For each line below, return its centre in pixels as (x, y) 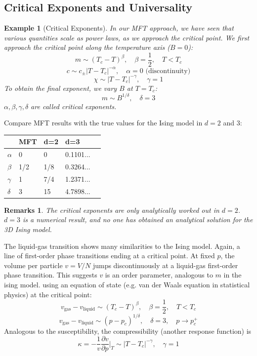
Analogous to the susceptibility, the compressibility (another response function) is (128, 331)
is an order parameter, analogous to (159, 275)
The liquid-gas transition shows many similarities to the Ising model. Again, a (122, 246)
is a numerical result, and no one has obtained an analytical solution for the (138, 219)
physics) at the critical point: (48, 294)
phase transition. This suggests (51, 275)
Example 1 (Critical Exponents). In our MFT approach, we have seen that (119, 28)
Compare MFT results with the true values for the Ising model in (103, 123)
